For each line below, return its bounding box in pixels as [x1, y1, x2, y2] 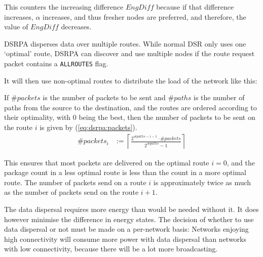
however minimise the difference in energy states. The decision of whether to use [4, 213, 254, 224]
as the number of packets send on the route [4, 187, 139, 197]
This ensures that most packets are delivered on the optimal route [4, 157, 209, 167]
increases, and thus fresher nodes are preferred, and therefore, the [43, 11, 246, 22]
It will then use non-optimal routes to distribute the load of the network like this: [4, 75, 257, 85]
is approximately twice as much [153, 177, 251, 187]
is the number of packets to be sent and [43, 92, 166, 103]
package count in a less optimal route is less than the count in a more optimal [4, 167, 246, 178]
